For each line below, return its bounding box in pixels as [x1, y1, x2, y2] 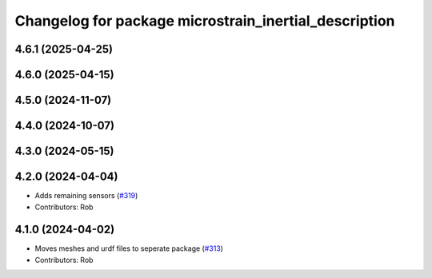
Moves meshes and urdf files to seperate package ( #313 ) [34, 244, 224, 253]
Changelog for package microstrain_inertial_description [14, 12, 395, 30]
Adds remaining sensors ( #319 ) [34, 191, 138, 201]
